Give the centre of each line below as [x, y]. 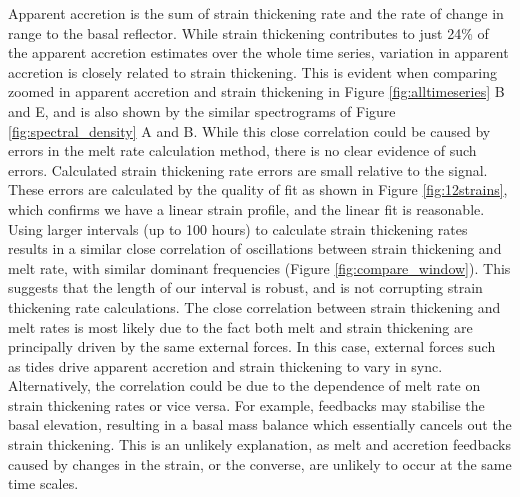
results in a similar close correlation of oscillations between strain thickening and [255, 248]
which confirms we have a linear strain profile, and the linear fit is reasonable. [246, 208]
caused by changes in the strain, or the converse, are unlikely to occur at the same [260, 463]
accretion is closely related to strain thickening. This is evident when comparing [252, 71]
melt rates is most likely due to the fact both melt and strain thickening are [240, 326]
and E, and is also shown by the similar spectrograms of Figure [202, 110]
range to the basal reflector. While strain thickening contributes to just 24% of [248, 32]
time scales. [43, 483]
